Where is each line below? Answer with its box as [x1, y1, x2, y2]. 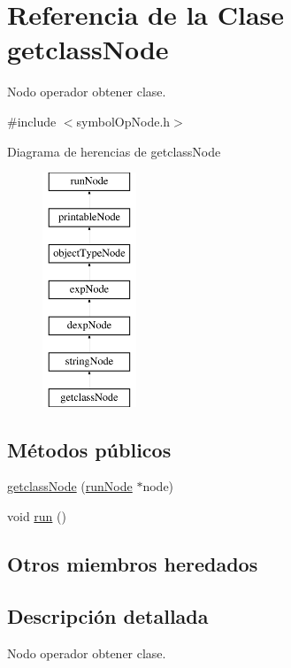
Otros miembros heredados [7, 550, 258, 578]
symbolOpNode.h [76, 111, 171, 130]
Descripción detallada [7, 602, 209, 629]
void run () [7, 507, 66, 526]
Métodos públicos [7, 435, 172, 463]
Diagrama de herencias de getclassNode [7, 142, 221, 160]
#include [7, 111, 57, 130]
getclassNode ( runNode [7, 477, 133, 495]
